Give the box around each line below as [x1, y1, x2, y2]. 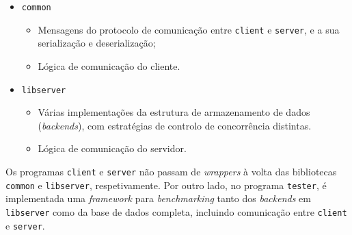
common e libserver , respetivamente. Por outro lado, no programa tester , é [5, 177, 327, 192]
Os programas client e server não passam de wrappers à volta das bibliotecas [5, 164, 337, 178]
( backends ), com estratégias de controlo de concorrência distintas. [38, 118, 312, 132]
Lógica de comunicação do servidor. [38, 141, 187, 156]
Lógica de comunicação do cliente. [38, 58, 180, 73]
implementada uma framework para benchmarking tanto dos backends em [5, 191, 311, 206]
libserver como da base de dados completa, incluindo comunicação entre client [5, 204, 347, 219]
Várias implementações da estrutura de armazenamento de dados [38, 105, 310, 119]
